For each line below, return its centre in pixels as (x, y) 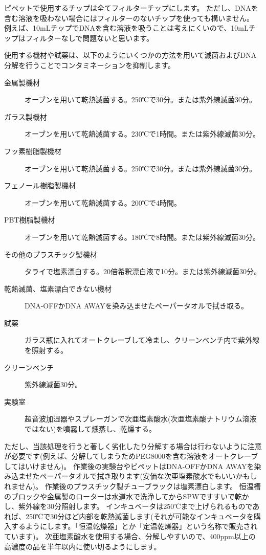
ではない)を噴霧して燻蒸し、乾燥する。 (91, 429)
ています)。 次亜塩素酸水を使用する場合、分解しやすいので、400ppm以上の (130, 536)
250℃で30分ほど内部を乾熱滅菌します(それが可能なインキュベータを (139, 516)
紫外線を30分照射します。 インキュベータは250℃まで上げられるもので (135, 506)
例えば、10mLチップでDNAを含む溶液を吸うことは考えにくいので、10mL (126, 28)
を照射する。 (46, 350)
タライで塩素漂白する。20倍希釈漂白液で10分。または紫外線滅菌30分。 (143, 271)
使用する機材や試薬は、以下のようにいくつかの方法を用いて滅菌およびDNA (130, 55)
